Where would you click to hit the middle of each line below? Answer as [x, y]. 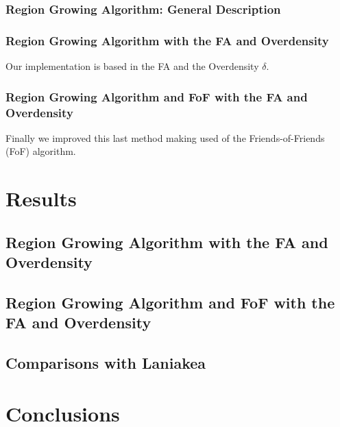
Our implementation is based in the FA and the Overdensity [132, 66]
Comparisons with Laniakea [106, 363]
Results [41, 198]
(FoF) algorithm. [41, 151]
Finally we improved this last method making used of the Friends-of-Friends [165, 137]
